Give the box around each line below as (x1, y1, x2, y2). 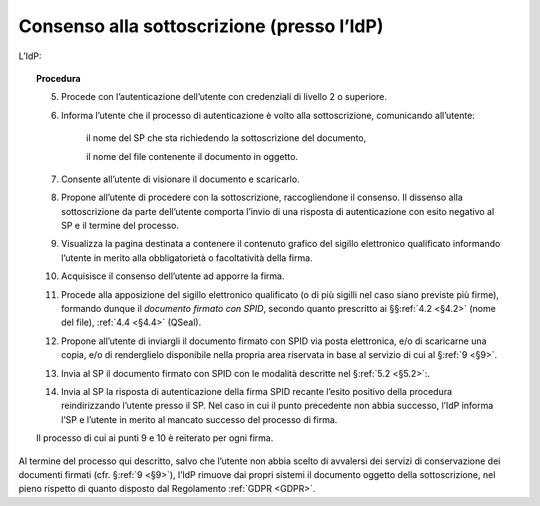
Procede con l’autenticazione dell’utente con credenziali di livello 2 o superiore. (61, 91, 387, 103)
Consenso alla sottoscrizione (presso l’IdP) (18, 15, 384, 37)
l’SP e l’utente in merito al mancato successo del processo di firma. (61, 413, 338, 425)
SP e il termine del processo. (61, 220, 180, 232)
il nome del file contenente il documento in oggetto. (86, 150, 299, 162)
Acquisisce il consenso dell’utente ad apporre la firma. (61, 270, 285, 282)
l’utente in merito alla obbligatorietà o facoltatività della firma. (61, 251, 314, 264)
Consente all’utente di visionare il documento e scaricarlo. (61, 173, 300, 185)
